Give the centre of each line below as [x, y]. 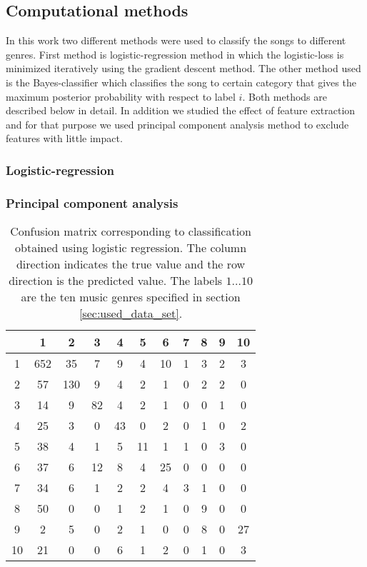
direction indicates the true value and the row [131, 264]
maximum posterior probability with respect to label [121, 96]
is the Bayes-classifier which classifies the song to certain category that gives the [181, 82]
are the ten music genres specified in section [131, 297]
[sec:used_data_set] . [131, 313]
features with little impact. [64, 138]
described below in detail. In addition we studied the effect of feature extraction [181, 110]
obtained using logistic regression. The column [131, 248]
